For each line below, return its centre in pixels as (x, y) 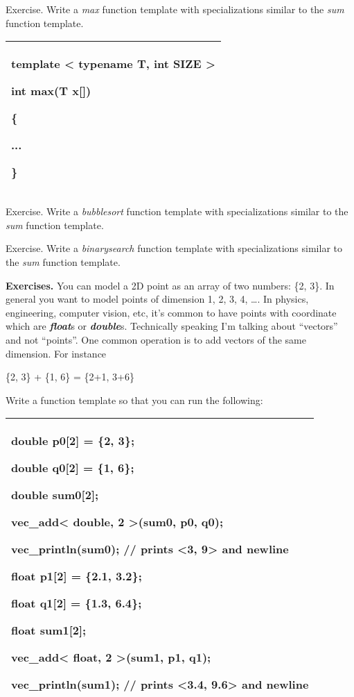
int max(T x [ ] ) (51, 91)
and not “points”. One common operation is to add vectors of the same (156, 339)
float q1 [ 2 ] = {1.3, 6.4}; (77, 603)
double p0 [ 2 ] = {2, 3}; (73, 441)
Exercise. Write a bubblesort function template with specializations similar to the (177, 211)
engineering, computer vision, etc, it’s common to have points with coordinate (171, 312)
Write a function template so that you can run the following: (134, 400)
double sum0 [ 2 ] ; (55, 495)
